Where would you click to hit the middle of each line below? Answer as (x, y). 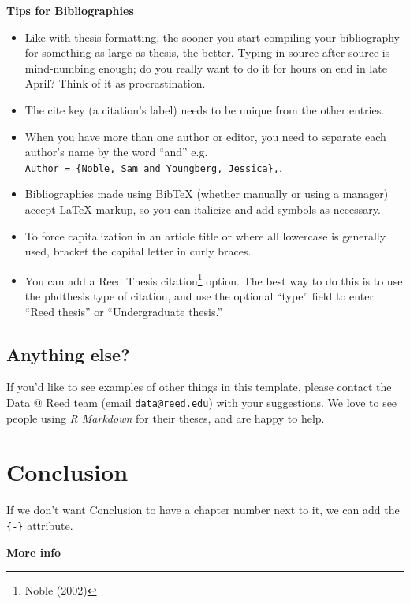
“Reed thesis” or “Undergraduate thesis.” (124, 311)
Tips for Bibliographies (70, 10)
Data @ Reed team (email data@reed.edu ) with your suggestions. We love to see (202, 403)
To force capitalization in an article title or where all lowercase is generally (205, 235)
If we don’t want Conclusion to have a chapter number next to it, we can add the (203, 510)
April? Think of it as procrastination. (115, 83)
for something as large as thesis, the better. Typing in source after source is (207, 52)
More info (34, 552)
